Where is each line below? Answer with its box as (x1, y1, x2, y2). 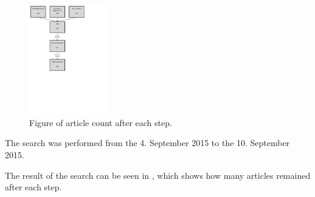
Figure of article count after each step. (29, 116, 172, 129)
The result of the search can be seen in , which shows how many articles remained (5, 169, 311, 181)
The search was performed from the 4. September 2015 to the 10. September (5, 136, 290, 149)
